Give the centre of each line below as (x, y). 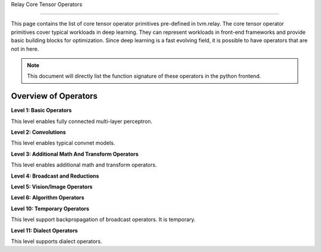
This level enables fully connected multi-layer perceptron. (82, 121)
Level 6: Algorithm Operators (48, 198)
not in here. (25, 49)
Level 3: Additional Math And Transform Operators (75, 154)
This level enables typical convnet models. (63, 143)
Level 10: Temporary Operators (50, 209)
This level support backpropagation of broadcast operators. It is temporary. (103, 219)
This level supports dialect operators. (56, 241)
